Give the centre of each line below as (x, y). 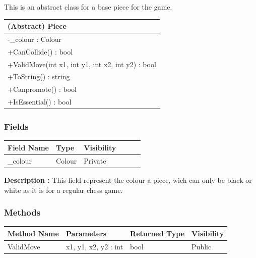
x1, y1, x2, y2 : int (94, 246)
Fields (16, 126)
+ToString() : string (39, 76)
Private (95, 160)
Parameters (86, 233)
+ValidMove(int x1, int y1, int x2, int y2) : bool (82, 64)
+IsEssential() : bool (40, 102)
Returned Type (157, 233)
